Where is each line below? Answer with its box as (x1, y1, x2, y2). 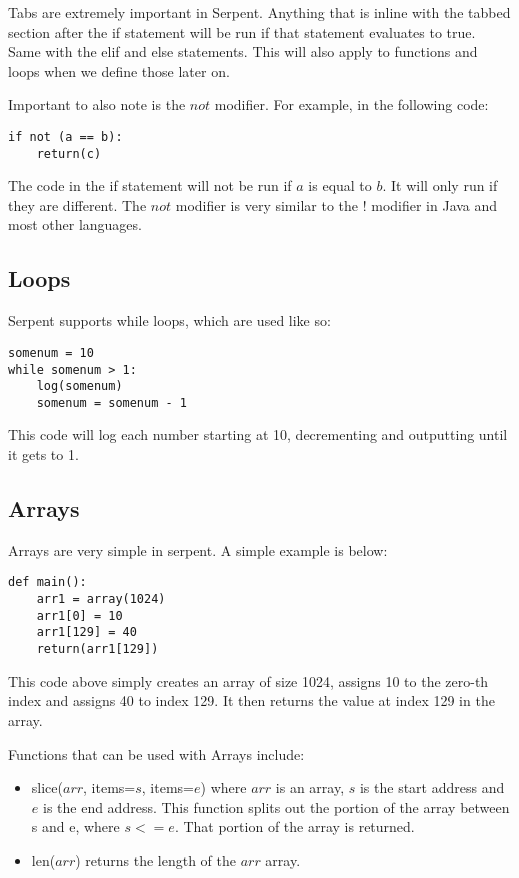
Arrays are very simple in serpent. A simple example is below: (8, 539, 388, 560)
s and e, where (31, 816, 120, 837)
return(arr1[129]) (36, 642, 159, 657)
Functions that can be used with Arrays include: (8, 743, 305, 764)
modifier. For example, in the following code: (214, 94, 489, 115)
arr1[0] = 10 (36, 608, 123, 623)
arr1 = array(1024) (36, 592, 166, 607)
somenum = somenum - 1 (36, 395, 187, 410)
